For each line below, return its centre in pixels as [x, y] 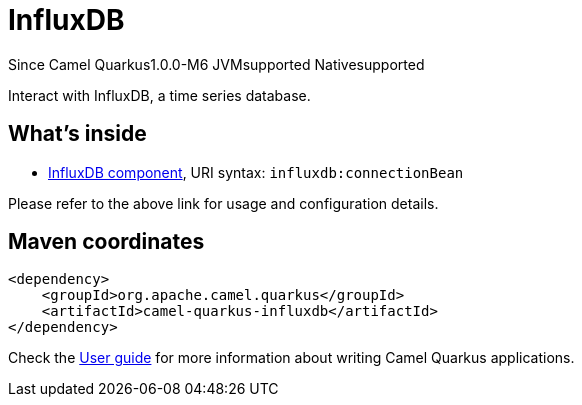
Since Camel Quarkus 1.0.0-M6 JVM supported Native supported [216, 64]
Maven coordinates [106, 242]
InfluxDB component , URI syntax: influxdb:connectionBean [256, 172]
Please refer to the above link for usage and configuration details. [223, 203]
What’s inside [77, 134]
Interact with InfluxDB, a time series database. [159, 95]
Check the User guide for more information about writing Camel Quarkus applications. [291, 358]
